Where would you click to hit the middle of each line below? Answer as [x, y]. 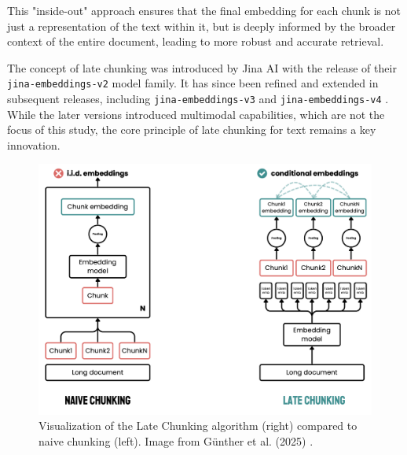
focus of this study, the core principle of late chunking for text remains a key [192, 129]
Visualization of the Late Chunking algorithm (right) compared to [198, 425]
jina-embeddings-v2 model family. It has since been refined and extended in [193, 83]
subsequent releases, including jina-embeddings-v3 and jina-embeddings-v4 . [198, 99]
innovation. [34, 144]
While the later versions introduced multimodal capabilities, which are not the [196, 114]
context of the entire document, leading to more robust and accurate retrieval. [196, 41]
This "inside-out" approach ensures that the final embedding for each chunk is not [204, 10]
